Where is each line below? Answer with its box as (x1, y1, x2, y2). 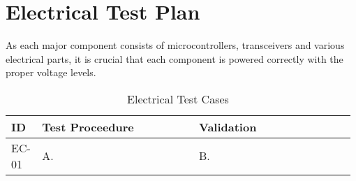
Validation (199, 118, 257, 135)
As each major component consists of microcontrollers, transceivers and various (6, 38, 345, 52)
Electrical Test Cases (127, 90, 229, 107)
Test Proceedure (42, 118, 134, 135)
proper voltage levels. (6, 65, 96, 80)
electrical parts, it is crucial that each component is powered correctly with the (6, 51, 343, 66)
